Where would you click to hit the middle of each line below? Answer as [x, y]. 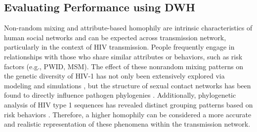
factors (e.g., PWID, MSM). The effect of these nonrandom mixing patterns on [124, 66]
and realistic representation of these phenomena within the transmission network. [127, 124]
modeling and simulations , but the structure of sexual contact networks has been [128, 85]
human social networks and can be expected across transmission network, [115, 37]
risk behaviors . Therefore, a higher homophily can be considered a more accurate [128, 114]
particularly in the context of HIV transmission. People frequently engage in [119, 47]
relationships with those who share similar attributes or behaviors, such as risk [123, 56]
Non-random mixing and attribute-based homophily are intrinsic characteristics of [128, 28]
